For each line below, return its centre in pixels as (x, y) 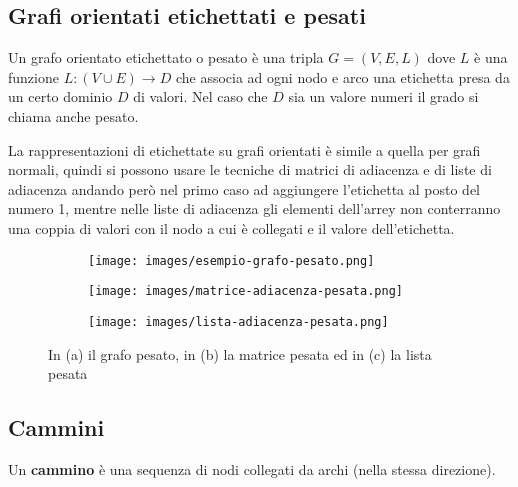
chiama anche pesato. (73, 115)
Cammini (56, 427)
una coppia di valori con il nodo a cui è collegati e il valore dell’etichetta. (231, 227)
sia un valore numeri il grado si (383, 96)
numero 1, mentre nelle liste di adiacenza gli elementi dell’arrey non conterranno (254, 208)
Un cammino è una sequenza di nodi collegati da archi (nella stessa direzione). (252, 468)
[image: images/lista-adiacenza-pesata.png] (238, 321)
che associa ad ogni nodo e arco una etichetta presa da (342, 76)
